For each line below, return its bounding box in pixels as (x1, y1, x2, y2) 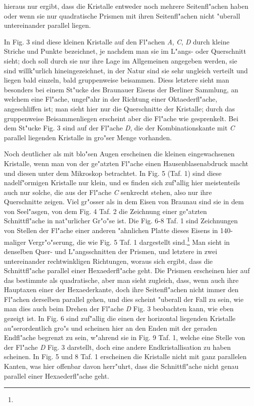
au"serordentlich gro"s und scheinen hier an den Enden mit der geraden (4, 322, 217, 333)
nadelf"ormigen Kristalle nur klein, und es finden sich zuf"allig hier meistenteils (4, 177, 240, 188)
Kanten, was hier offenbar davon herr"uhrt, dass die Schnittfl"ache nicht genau (4, 361, 239, 371)
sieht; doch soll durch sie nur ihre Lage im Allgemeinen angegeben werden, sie (4, 55, 237, 65)
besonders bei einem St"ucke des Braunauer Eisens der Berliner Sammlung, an (4, 84, 238, 94)
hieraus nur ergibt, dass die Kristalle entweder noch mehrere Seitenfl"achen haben (4, 1, 249, 11)
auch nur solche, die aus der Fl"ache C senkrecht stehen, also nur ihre (4, 187, 212, 197)
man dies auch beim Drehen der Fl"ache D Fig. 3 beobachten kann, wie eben (4, 303, 234, 314)
